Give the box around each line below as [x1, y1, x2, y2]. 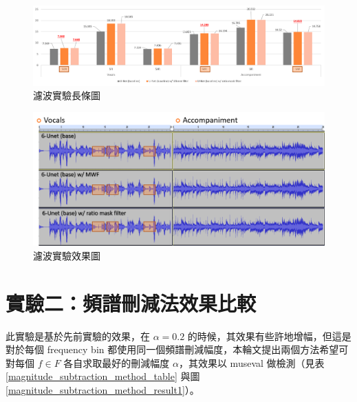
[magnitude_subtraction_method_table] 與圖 [6, 369, 200, 383]
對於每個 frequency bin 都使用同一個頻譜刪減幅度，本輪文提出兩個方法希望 [6, 342, 339, 357]
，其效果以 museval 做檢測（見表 [178, 355, 325, 370]
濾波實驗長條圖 [33, 88, 100, 103]
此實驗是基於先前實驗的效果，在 [6, 328, 150, 343]
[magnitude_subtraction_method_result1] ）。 [6, 382, 199, 396]
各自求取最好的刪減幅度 [63, 355, 170, 370]
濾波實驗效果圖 [33, 248, 100, 262]
